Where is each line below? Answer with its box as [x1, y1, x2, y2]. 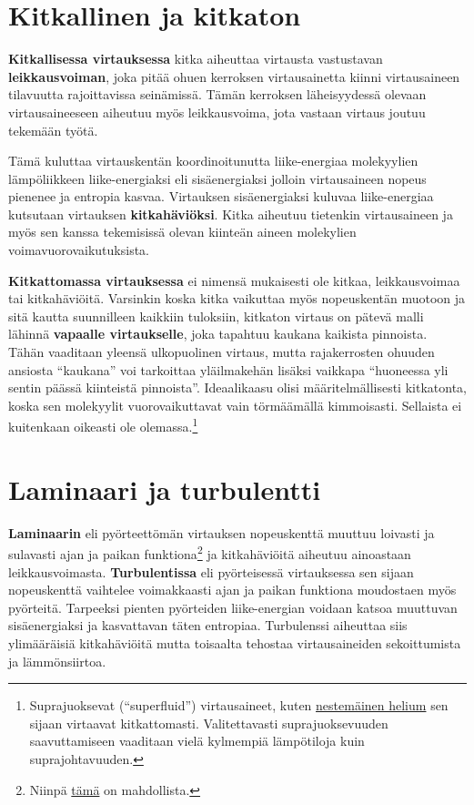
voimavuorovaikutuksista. [8, 240, 149, 260]
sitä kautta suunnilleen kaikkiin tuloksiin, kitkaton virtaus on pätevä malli [8, 306, 424, 325]
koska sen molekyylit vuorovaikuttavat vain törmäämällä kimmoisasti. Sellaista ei [8, 395, 462, 414]
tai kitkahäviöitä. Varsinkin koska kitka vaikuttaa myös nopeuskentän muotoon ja [8, 289, 466, 308]
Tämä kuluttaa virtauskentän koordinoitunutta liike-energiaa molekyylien [8, 151, 419, 170]
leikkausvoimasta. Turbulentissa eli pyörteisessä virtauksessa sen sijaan [8, 562, 414, 581]
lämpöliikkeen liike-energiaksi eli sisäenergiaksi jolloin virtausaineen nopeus [8, 168, 427, 188]
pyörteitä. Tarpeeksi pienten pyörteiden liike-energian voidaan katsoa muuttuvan [8, 597, 458, 616]
